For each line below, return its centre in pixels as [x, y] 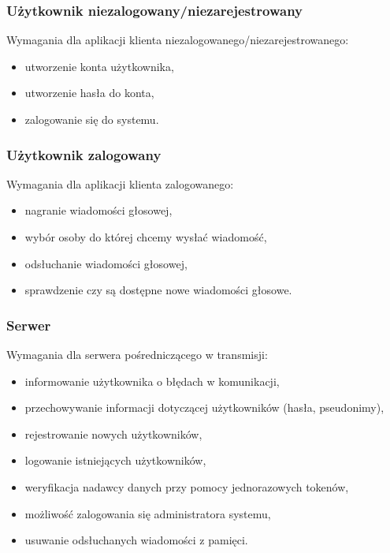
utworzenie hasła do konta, [89, 93]
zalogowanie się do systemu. [92, 119]
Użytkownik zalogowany [84, 154]
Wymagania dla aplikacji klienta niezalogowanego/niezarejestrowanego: [178, 40]
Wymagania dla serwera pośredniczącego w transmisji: [137, 354]
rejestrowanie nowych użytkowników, [113, 433]
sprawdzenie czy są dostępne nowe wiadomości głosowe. [158, 290]
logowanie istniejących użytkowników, [115, 460]
